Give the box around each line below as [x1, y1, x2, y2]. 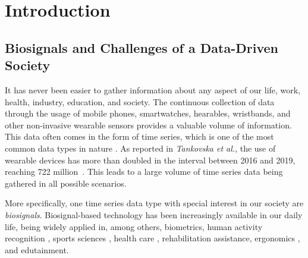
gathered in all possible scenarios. [5, 177, 127, 189]
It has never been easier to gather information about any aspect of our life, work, [5, 83, 301, 96]
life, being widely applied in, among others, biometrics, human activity [5, 220, 263, 232]
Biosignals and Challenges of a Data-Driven [5, 38, 278, 56]
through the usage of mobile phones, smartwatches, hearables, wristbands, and [5, 107, 291, 119]
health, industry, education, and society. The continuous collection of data [5, 95, 275, 108]
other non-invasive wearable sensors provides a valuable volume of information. [5, 118, 292, 131]
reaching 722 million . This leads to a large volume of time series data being [5, 165, 283, 178]
